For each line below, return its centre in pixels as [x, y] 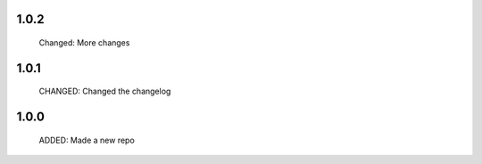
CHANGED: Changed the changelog [105, 91]
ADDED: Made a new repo [87, 140]
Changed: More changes [84, 43]
